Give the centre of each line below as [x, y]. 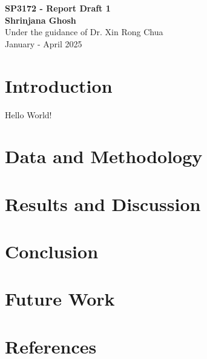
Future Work [60, 299]
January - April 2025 [44, 43]
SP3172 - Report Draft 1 [58, 8]
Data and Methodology [104, 156]
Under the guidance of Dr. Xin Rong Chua [84, 32]
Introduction [59, 85]
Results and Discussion [103, 203]
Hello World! [28, 114]
